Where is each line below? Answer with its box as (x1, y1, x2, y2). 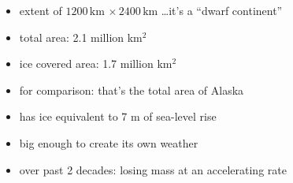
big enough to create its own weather (19, 134, 198, 151)
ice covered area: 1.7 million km (19, 55, 172, 72)
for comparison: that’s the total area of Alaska (19, 81, 244, 98)
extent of (19, 2, 62, 18)
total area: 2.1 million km (19, 28, 143, 45)
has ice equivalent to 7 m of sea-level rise (19, 108, 217, 125)
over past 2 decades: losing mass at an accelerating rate (19, 161, 287, 177)
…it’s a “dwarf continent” (161, 2, 283, 18)
